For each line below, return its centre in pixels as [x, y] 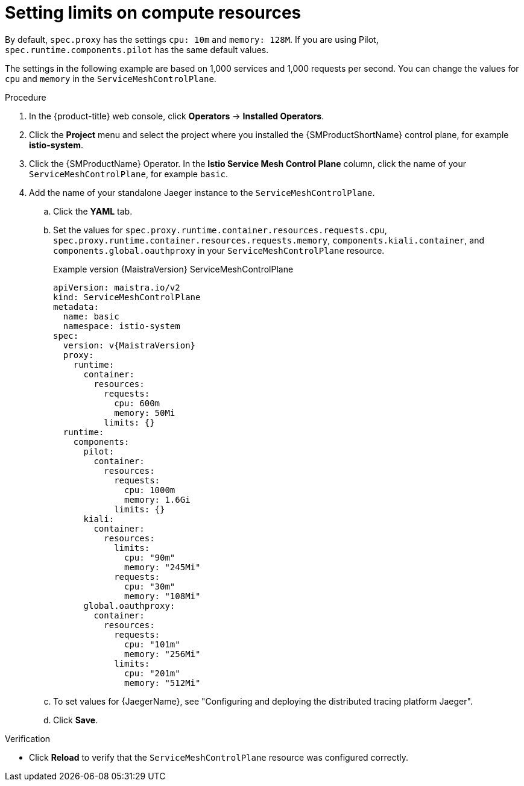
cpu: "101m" [152, 644]
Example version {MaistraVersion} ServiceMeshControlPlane [173, 269]
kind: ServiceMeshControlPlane [127, 297]
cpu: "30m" [150, 586]
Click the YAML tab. [93, 211]
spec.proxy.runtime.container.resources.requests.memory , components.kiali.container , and [269, 240]
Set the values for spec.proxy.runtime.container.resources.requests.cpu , [220, 230]
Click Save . [76, 720]
